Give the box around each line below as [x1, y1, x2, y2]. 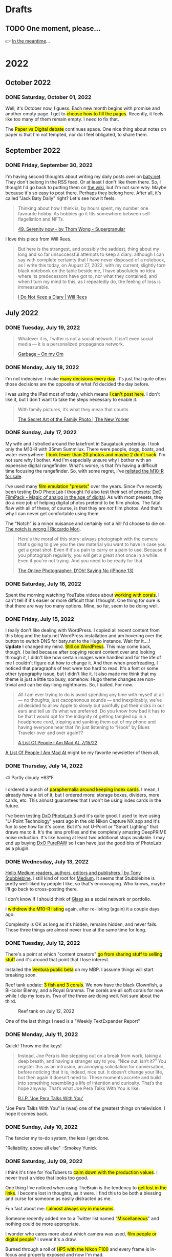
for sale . [5, 473, 23, 479]
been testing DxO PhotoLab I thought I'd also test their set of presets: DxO [5, 489, 162, 495]
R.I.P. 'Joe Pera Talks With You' [17, 1095, 83, 1101]
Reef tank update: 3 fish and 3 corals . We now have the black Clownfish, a [5, 982, 162, 988]
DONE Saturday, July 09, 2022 [5, 1158, 83, 1165]
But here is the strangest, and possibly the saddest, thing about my [17, 246, 160, 252]
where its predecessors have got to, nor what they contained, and [17, 273, 157, 279]
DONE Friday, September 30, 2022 [5, 161, 93, 169]
